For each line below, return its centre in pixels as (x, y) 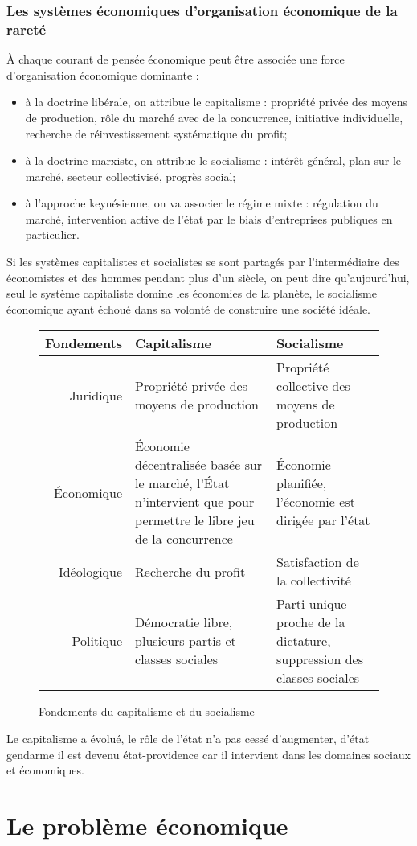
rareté (27, 29)
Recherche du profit (190, 571)
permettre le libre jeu (195, 520)
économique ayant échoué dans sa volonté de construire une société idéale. (188, 308)
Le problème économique (147, 825)
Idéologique (90, 571)
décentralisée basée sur (199, 465)
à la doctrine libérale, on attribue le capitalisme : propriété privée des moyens (217, 102)
